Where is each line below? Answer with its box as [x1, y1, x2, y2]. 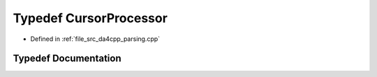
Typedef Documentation [13, 53, 121, 65]
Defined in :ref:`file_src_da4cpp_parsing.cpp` [30, 35, 161, 43]
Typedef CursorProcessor [13, 10, 168, 26]
